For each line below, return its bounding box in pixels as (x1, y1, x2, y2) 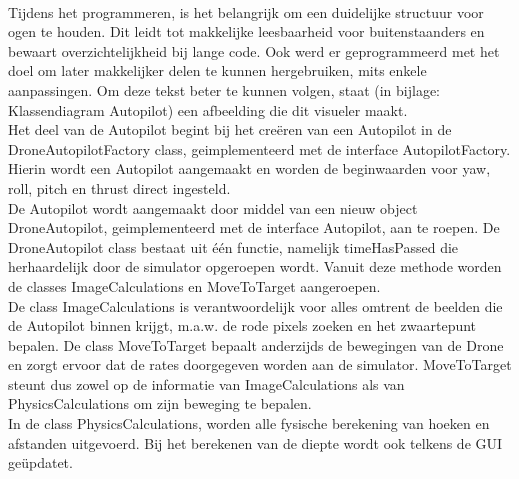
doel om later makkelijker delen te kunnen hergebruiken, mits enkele (8, 60, 427, 81)
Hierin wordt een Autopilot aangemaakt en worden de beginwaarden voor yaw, (8, 158, 491, 179)
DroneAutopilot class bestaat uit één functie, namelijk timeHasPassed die (8, 236, 459, 257)
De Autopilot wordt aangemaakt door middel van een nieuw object (8, 197, 418, 218)
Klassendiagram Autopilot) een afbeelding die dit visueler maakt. (8, 99, 408, 120)
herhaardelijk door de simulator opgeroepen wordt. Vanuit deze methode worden (8, 256, 502, 277)
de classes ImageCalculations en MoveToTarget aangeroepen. (8, 275, 381, 296)
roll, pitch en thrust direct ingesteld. (8, 177, 231, 198)
